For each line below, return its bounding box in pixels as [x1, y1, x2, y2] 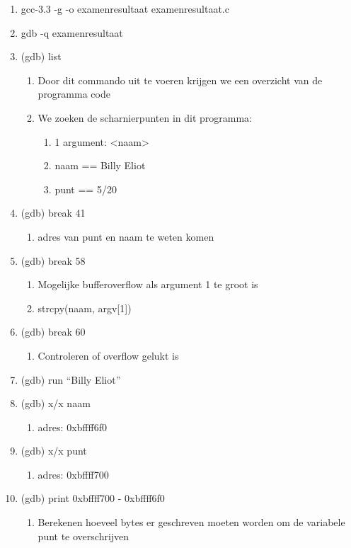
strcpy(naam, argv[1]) [38, 300, 132, 315]
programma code [38, 86, 110, 101]
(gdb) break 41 [21, 205, 86, 220]
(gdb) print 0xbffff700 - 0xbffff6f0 [21, 491, 165, 506]
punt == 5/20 [54, 181, 117, 196]
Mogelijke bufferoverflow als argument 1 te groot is [38, 277, 258, 292]
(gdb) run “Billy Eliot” [21, 372, 121, 387]
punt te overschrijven [38, 528, 130, 543]
